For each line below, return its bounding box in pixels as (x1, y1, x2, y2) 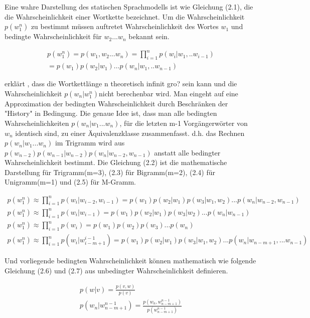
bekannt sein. (128, 31, 170, 42)
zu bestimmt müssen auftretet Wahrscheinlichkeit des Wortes (31, 21, 219, 32)
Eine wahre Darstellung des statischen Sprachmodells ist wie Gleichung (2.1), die (5, 2, 253, 12)
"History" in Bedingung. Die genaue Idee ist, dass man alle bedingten (5, 108, 217, 118)
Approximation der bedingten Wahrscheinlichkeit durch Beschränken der (5, 98, 228, 108)
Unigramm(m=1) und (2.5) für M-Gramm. (5, 177, 136, 187)
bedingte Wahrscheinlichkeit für (5, 31, 102, 42)
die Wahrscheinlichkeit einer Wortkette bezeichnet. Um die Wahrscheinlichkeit (5, 11, 245, 22)
